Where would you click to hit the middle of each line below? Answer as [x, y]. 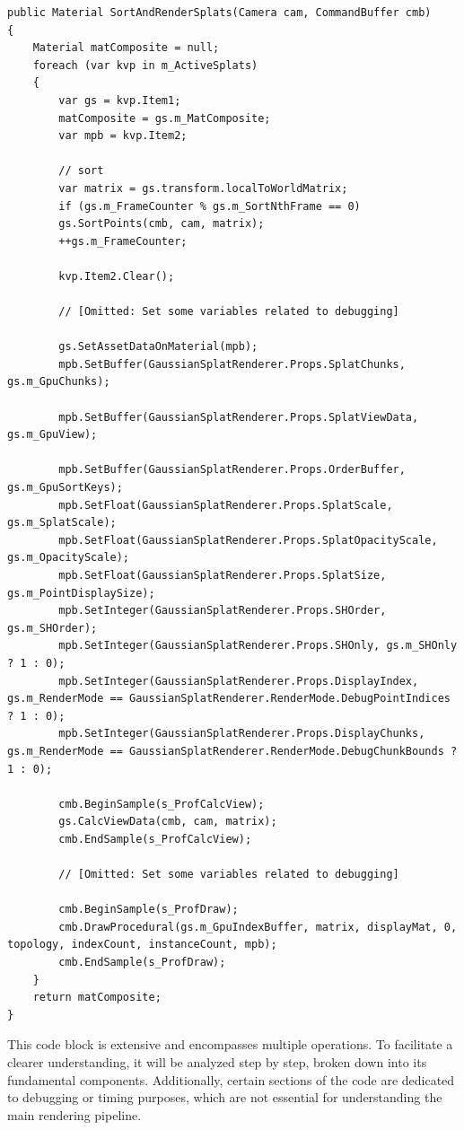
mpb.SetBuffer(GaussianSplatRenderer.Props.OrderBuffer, [232, 470]
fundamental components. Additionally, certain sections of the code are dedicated [231, 1079]
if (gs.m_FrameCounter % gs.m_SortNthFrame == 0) [210, 206]
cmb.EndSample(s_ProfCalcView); [155, 839]
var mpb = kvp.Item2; [123, 136]
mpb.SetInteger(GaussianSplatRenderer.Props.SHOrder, [223, 611]
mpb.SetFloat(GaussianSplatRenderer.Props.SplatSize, [223, 575]
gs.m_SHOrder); [53, 628]
